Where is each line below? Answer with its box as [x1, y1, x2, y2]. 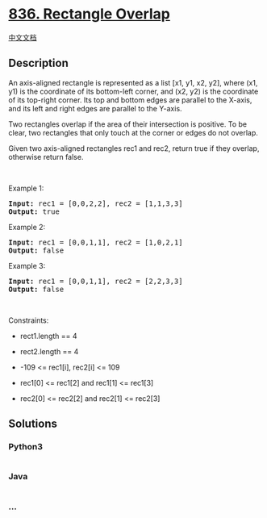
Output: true [8, 207, 60, 216]
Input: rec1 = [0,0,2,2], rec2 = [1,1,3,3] [8, 198, 183, 208]
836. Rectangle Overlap [8, 5, 171, 23]
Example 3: [8, 261, 46, 270]
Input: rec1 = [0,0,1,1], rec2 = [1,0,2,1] [8, 237, 183, 247]
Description [8, 56, 69, 70]
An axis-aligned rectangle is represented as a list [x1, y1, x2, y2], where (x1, [8, 77, 258, 87]
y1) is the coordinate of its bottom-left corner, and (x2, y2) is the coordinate [8, 86, 259, 96]
